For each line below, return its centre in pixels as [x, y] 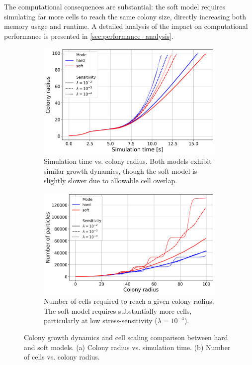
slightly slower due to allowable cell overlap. [111, 181]
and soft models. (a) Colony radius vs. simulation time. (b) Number [127, 347]
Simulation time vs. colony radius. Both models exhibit [128, 161]
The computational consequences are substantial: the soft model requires [115, 6]
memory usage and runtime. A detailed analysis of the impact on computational [126, 26]
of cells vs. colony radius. [62, 357]
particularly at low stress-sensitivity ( [101, 320]
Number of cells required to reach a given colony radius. [129, 301]
